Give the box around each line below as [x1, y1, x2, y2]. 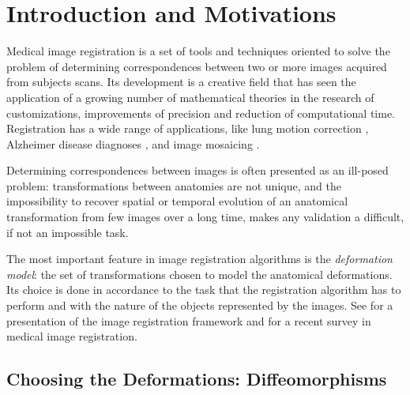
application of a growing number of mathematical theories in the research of [6, 88, 374, 105]
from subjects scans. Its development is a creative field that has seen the [6, 73, 356, 90]
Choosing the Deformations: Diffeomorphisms [6, 367, 387, 391]
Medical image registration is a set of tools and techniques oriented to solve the [6, 43, 390, 59]
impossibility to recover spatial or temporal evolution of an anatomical [6, 193, 348, 209]
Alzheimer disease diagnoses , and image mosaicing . [6, 135, 260, 152]
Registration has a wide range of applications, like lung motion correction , [6, 120, 369, 137]
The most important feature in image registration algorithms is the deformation [6, 250, 393, 267]
